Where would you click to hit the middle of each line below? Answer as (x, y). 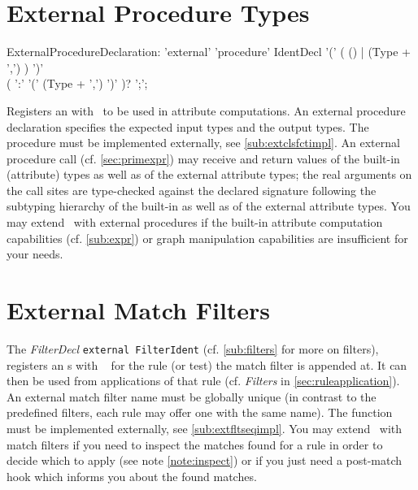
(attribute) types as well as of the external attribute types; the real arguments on (209, 174)
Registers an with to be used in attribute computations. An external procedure (206, 110)
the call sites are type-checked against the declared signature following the (192, 190)
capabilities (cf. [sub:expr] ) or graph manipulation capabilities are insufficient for (207, 238)
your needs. (35, 254)
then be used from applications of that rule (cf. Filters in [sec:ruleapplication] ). (203, 381)
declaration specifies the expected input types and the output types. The (188, 126)
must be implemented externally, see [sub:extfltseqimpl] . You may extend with (205, 428)
